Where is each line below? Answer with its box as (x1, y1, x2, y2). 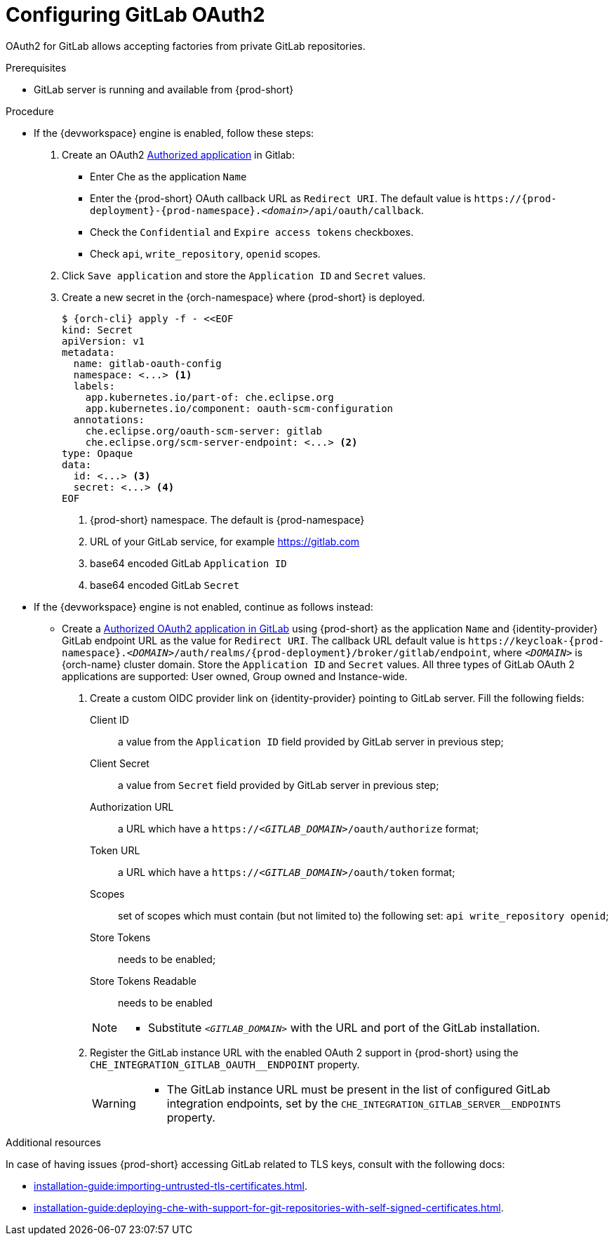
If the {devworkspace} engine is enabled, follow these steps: (34, 126, 314, 139)
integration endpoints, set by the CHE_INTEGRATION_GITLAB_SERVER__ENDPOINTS (166, 1096, 561, 1110)
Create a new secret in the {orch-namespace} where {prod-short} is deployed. (62, 291, 425, 303)
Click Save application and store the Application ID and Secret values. (62, 269, 426, 281)
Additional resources (6, 1136, 101, 1148)
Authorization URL (90, 800, 174, 813)
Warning (92, 1096, 136, 1110)
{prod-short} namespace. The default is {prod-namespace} (90, 513, 365, 526)
